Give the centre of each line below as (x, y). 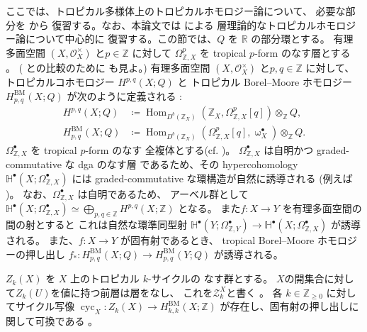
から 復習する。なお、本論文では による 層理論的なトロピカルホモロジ (192, 24)
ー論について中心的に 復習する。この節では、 (112, 39)
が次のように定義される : (124, 95)
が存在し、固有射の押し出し (284, 306)
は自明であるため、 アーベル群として (163, 193)
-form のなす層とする (303, 52)
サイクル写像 (45, 306)
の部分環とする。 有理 (302, 39)
